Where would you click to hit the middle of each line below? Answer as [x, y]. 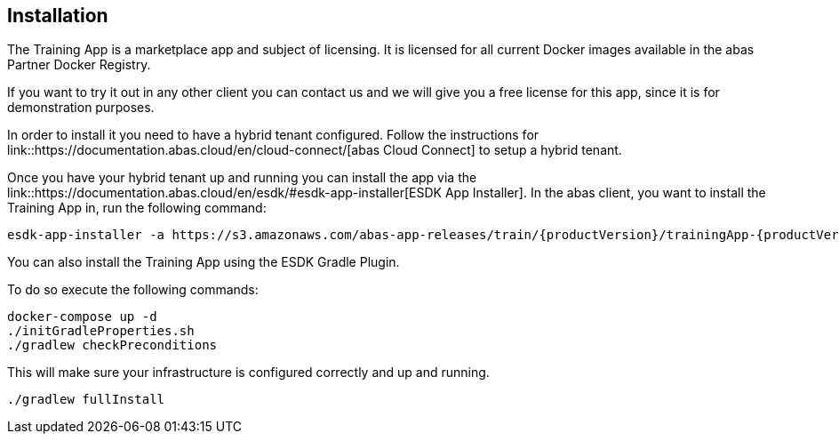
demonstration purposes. [81, 108]
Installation [58, 16]
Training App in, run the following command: [137, 208]
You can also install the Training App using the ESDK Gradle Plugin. [204, 262]
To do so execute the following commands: [133, 290]
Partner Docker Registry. [79, 65]
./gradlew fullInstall [86, 400]
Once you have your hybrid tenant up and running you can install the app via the [242, 178]
